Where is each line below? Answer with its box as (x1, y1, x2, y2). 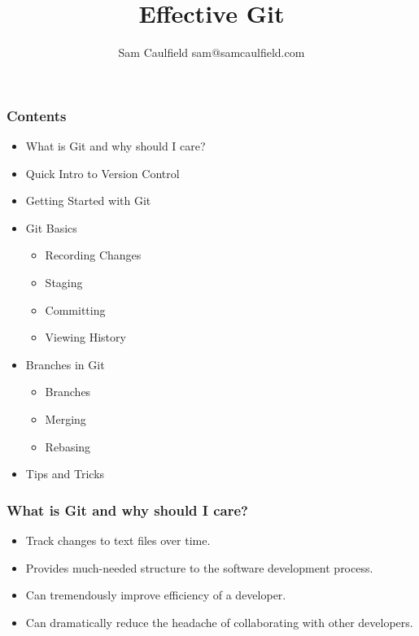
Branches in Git (25, 355, 105, 372)
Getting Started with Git (25, 192, 151, 209)
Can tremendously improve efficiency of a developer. (25, 586, 286, 603)
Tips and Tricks (25, 465, 105, 482)
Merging (45, 410, 86, 427)
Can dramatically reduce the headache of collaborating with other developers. (25, 613, 413, 630)
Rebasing (45, 438, 91, 455)
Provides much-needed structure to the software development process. (25, 559, 373, 576)
